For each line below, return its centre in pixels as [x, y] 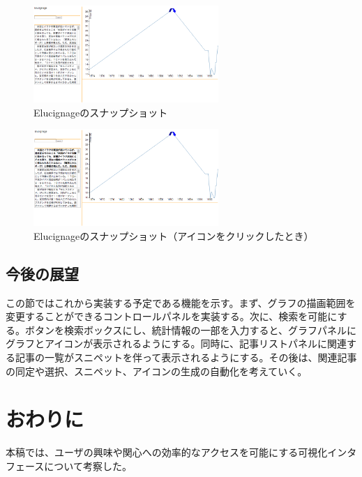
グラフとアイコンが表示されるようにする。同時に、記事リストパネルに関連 [176, 343]
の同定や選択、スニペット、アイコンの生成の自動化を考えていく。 [157, 371]
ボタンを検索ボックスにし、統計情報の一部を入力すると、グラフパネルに [191, 330]
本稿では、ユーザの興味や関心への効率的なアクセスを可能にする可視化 [167, 452]
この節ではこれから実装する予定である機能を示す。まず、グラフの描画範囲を [181, 302]
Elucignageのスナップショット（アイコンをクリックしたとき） [174, 235]
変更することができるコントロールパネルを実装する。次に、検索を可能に [172, 316]
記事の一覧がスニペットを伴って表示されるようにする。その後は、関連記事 [186, 357]
